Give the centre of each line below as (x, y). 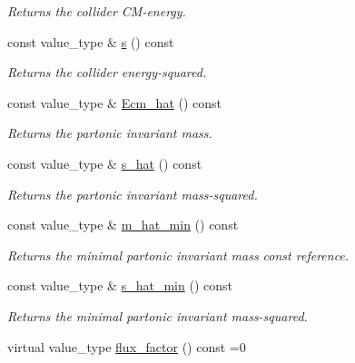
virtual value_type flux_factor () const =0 (127, 346)
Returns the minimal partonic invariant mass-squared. (158, 315)
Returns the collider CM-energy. (97, 11)
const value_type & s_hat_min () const (120, 285)
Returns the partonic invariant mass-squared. (133, 194)
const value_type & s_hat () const (105, 163)
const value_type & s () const (91, 41)
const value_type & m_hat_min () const (123, 225)
